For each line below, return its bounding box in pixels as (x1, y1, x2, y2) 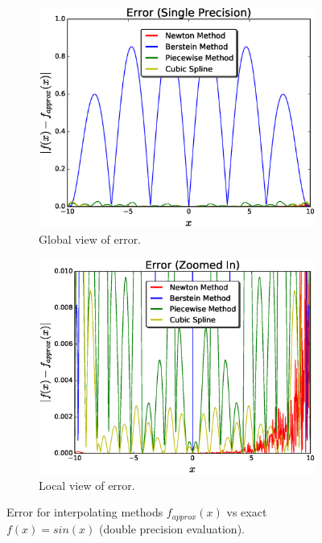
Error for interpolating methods (6, 504, 163, 520)
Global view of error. (39, 231, 142, 248)
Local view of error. (39, 476, 135, 493)
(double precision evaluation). (98, 520, 245, 537)
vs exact (226, 504, 267, 520)
